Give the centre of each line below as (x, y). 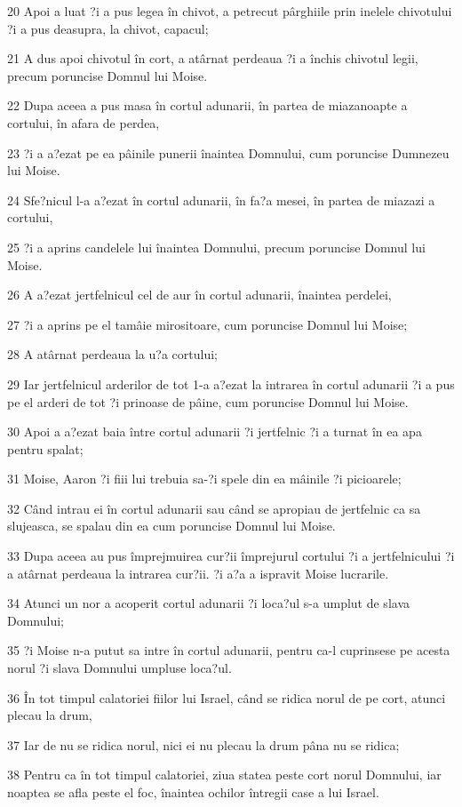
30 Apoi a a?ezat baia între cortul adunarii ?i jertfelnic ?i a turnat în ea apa (215, 431)
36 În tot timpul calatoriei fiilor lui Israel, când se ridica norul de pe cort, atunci (227, 697)
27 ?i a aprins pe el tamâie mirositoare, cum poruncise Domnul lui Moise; (207, 324)
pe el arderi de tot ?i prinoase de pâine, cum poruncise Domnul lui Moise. (208, 401)
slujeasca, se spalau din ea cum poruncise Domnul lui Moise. (171, 526)
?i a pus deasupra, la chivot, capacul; (108, 28)
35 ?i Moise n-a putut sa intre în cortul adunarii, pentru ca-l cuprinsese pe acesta (229, 650)
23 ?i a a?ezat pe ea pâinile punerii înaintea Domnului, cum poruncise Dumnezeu (228, 152)
